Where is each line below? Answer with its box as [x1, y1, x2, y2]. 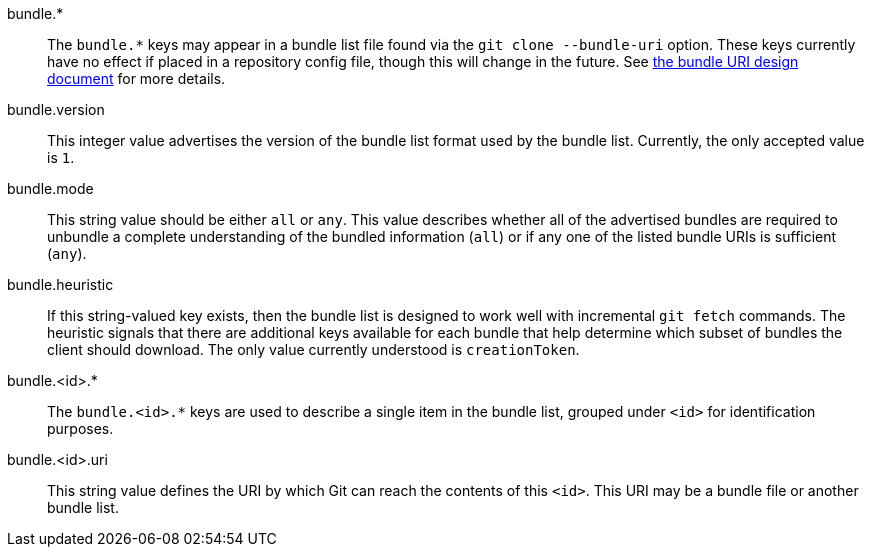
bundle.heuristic [7, 276, 114, 293]
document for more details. [47, 70, 226, 87]
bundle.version [7, 101, 105, 118]
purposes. [47, 420, 114, 437]
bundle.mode [7, 180, 94, 197]
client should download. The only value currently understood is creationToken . [47, 341, 580, 358]
